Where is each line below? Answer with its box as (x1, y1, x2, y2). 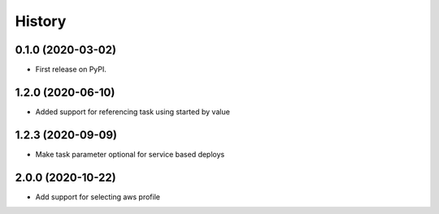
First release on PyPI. (35, 65, 107, 75)
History (15, 12, 67, 30)
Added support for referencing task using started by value (35, 106, 231, 117)
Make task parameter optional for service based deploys (35, 149, 225, 159)
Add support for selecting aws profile (35, 191, 160, 202)
